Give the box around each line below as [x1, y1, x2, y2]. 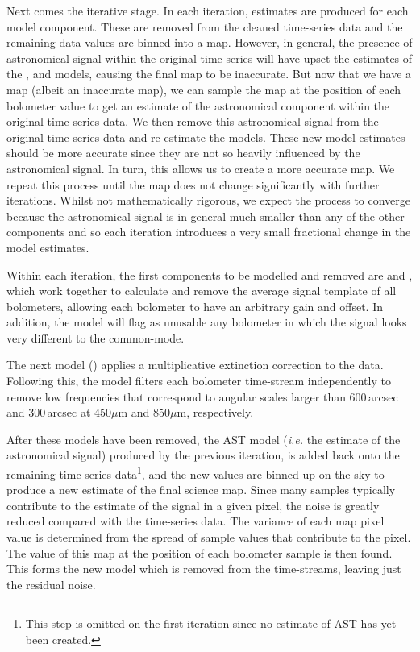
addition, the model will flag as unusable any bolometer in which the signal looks [6, 314, 407, 330]
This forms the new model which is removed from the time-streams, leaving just [6, 560, 401, 577]
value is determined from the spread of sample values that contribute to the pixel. [6, 529, 411, 546]
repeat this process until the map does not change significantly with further [6, 176, 380, 193]
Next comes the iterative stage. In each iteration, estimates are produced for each [6, 2, 409, 19]
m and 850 [118, 404, 171, 421]
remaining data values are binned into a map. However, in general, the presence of [6, 34, 413, 51]
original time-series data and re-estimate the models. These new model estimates [6, 128, 405, 145]
